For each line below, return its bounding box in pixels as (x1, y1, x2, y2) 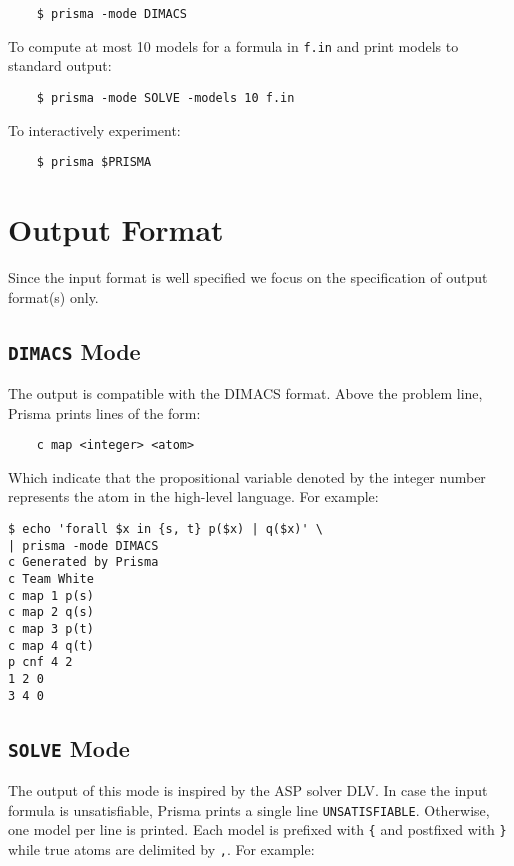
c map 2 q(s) (8, 605, 94, 620)
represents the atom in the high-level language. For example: (8, 486, 379, 507)
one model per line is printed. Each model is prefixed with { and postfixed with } (8, 819, 507, 840)
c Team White (8, 571, 94, 586)
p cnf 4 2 (8, 655, 73, 670)
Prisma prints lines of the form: (8, 402, 201, 423)
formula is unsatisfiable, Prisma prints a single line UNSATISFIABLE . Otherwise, (8, 799, 490, 820)
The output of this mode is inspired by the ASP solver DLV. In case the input (8, 779, 488, 800)
